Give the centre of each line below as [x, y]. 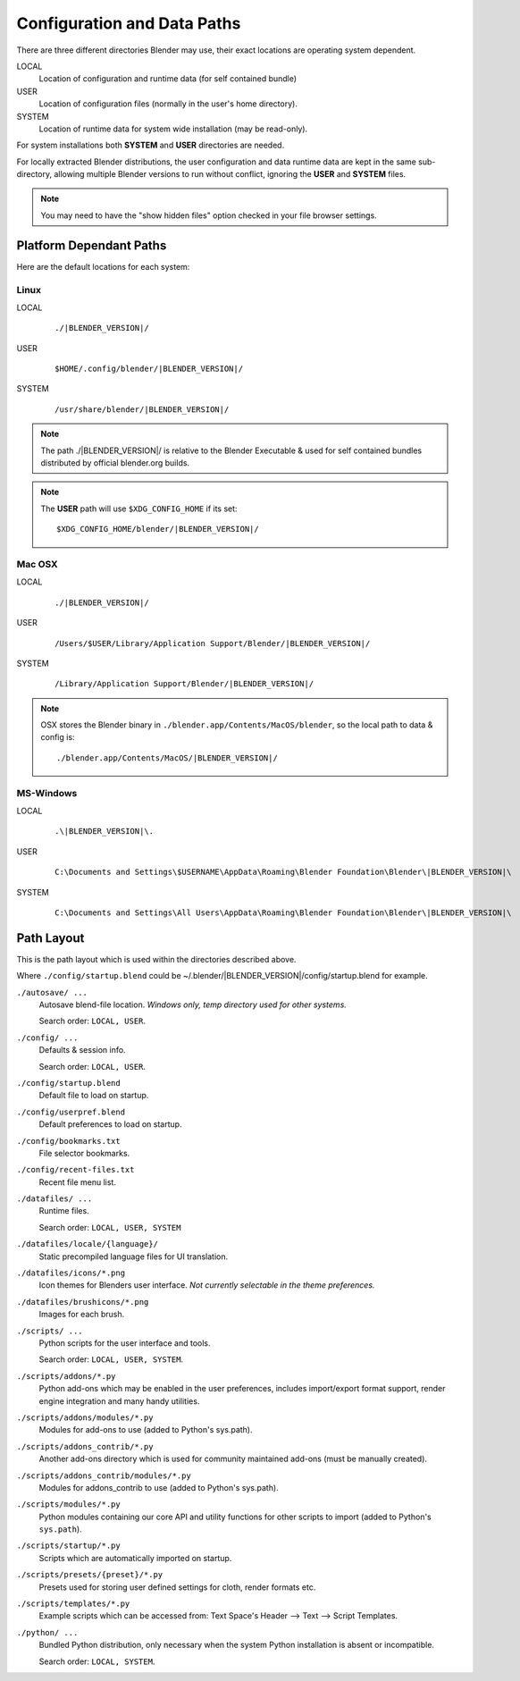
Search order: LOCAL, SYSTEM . [97, 1661]
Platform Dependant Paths [92, 245]
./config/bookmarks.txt [68, 1141]
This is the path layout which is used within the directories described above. [156, 959]
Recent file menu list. [77, 1182]
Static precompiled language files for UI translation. [134, 1257]
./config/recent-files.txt [75, 1170]
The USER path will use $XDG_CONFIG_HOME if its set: [139, 509]
